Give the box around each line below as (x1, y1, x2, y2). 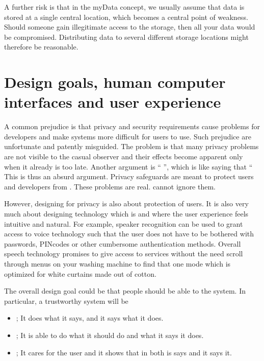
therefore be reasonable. (4, 41, 78, 52)
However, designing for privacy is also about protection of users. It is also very (4, 198, 249, 209)
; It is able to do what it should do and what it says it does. (16, 329, 204, 340)
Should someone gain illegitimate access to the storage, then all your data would (4, 21, 255, 32)
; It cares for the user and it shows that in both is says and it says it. (16, 347, 232, 357)
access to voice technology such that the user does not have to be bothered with (4, 228, 254, 239)
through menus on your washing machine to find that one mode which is (4, 258, 231, 269)
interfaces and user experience (4, 91, 221, 112)
